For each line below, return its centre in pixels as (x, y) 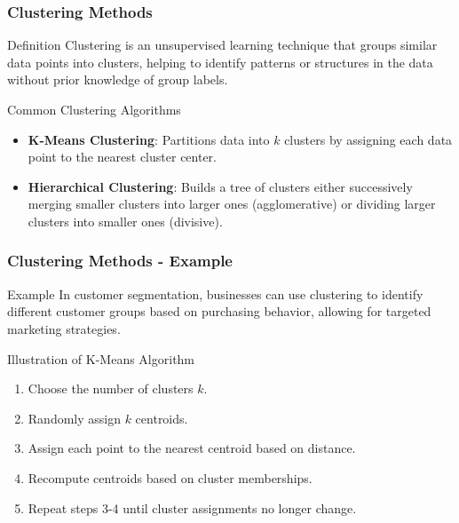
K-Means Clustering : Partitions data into (149, 139)
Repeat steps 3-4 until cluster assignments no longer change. (192, 507)
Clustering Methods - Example (120, 261)
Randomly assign (74, 418)
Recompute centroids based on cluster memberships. (170, 477)
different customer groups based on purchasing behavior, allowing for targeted (219, 311)
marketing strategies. (64, 328)
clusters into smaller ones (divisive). (125, 221)
